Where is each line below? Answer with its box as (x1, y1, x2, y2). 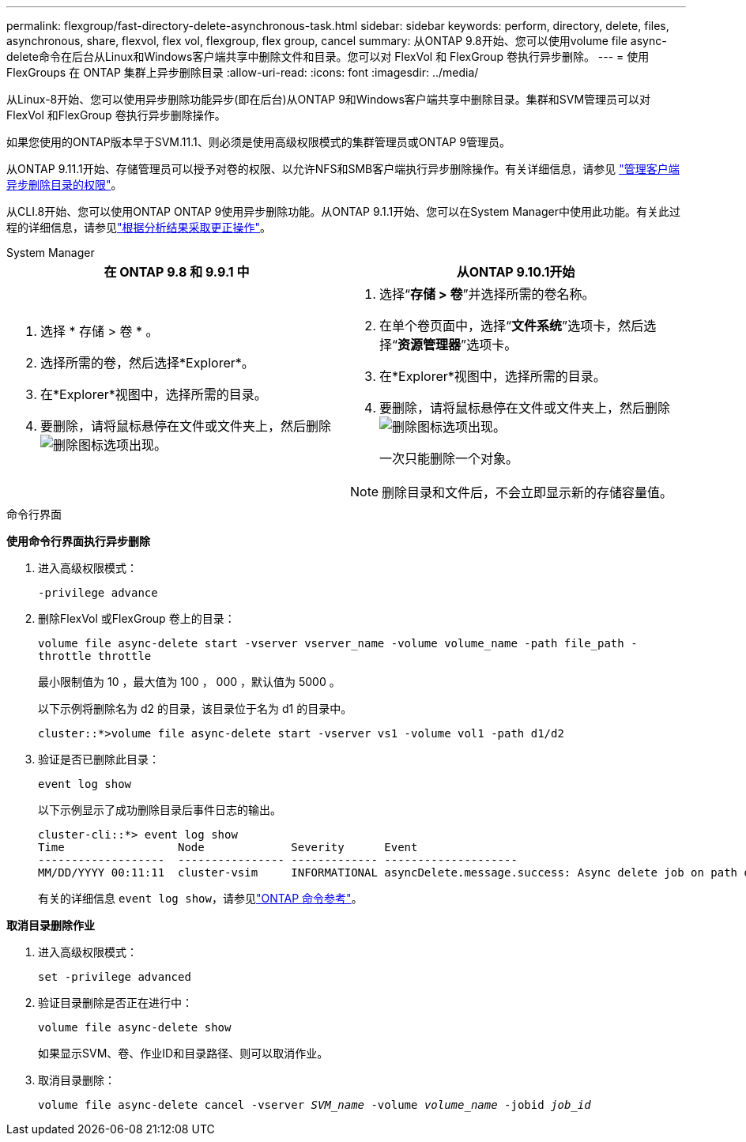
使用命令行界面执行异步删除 (6, 534, 150, 548)
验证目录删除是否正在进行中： (38, 996, 193, 1009)
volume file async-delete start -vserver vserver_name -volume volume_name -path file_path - (38, 637, 638, 650)
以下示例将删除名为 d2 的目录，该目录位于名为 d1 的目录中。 (38, 702, 352, 715)
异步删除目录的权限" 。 (6, 178, 122, 191)
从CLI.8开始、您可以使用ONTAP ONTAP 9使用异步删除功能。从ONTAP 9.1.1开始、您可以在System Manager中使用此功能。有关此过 (6, 205, 680, 218)
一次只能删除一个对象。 (379, 450, 519, 466)
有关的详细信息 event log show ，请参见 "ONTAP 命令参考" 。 (38, 891, 363, 905)
